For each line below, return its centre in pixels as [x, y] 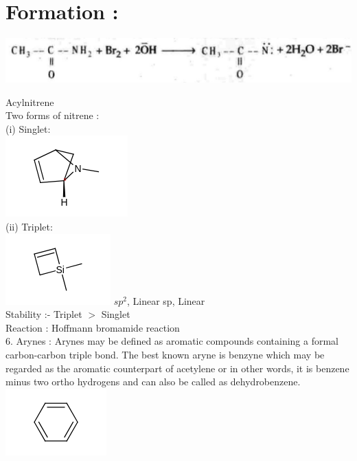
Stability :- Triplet [44, 314]
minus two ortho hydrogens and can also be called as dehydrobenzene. [153, 382]
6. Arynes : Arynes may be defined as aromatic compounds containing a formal [172, 341]
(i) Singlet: [28, 128]
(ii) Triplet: [29, 227]
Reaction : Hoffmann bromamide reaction [93, 327]
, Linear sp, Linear [166, 300]
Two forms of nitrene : [53, 115]
